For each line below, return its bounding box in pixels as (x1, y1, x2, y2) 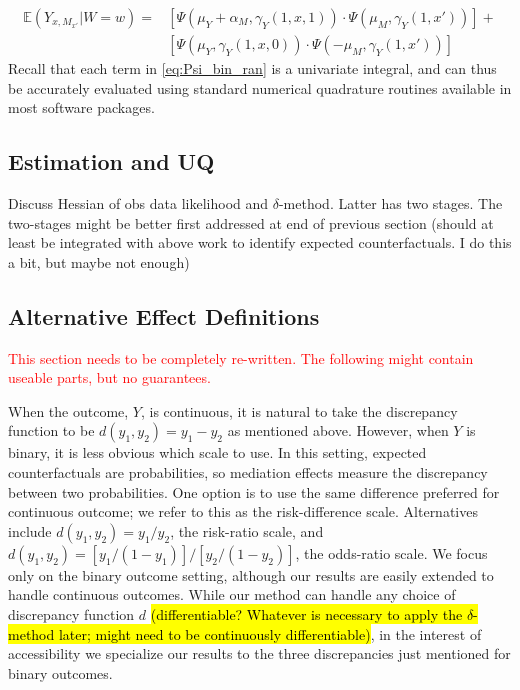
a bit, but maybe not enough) (8, 251, 190, 272)
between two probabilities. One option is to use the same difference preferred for (8, 481, 500, 502)
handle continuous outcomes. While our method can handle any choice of (8, 584, 456, 605)
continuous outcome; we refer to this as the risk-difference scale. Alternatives (8, 501, 478, 522)
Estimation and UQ (8, 146, 215, 177)
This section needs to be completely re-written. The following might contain (8, 347, 474, 368)
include (8, 520, 52, 541)
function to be (8, 420, 95, 441)
